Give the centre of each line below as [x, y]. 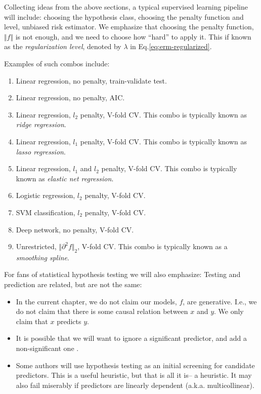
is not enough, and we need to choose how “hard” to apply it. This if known [133, 36]
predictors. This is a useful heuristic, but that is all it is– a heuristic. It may [134, 375]
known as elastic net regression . [65, 178]
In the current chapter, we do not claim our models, [96, 301]
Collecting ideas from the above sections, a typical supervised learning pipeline [126, 7]
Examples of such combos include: [57, 63]
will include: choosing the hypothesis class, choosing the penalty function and [124, 16]
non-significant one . [47, 348]
